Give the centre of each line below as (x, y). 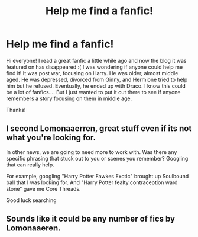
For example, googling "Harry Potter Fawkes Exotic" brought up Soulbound (98, 176)
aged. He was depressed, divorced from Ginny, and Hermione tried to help (97, 79)
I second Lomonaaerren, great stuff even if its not (99, 129)
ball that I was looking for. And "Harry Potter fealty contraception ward (92, 182)
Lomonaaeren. (33, 228)
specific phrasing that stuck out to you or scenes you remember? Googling (97, 158)
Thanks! (16, 110)
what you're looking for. (51, 138)
